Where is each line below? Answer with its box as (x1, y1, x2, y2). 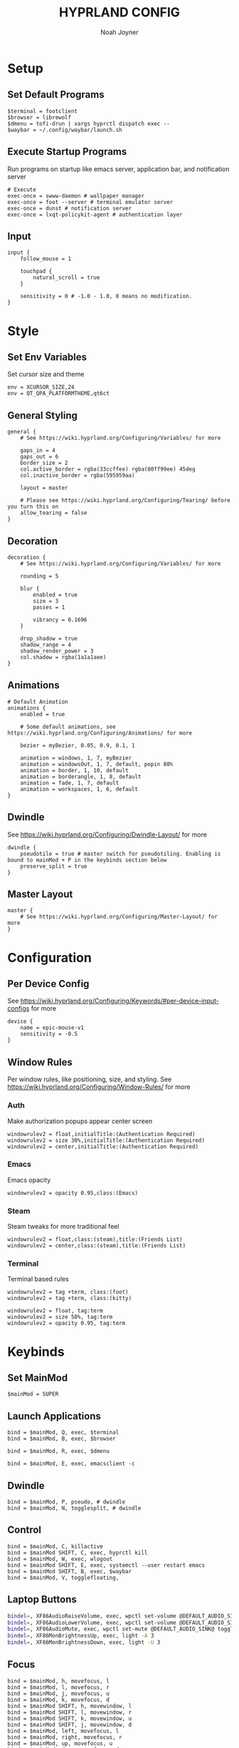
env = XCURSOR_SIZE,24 (7, 384, 75, 391)
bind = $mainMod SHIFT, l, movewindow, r (7, 1709, 132, 1716)
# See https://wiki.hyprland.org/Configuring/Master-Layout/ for (20, 914, 218, 921)
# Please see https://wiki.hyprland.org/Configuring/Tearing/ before (20, 497, 231, 504)
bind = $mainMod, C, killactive (7, 1543, 103, 1550)
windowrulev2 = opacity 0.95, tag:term (7, 1320, 126, 1327)
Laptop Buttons (7, 1593, 77, 1605)
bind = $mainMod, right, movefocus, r (7, 1734, 122, 1741)
